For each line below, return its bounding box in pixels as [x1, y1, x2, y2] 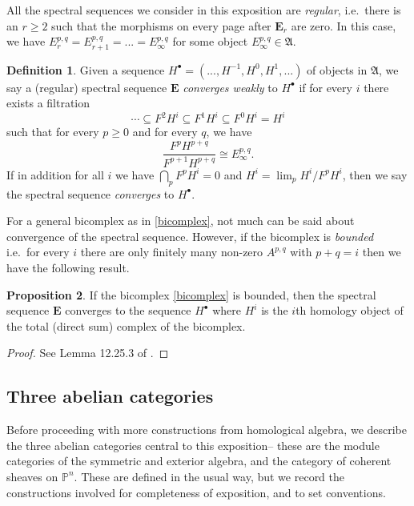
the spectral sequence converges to [6, 185, 175, 202]
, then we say [342, 166, 408, 183]
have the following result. [6, 259, 130, 275]
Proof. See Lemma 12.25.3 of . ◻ [6, 344, 169, 361]
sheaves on [6, 468, 58, 484]
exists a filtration [6, 94, 90, 111]
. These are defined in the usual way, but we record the [74, 468, 345, 484]
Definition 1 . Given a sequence [6, 61, 165, 78]
